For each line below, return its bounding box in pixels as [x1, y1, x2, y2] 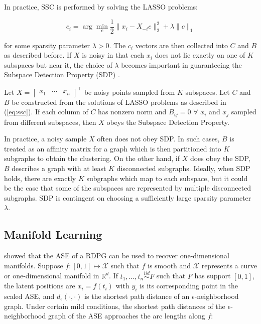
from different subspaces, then [4, 116, 96, 127]
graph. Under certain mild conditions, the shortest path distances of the [4, 300, 225, 311]
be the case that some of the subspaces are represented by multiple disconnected [4, 183, 251, 193]
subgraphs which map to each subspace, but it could [86, 173, 248, 183]
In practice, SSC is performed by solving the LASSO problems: [4, 2, 198, 12]
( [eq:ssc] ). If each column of [4, 106, 88, 117]
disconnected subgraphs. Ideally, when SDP [116, 163, 250, 173]
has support [194, 270, 231, 281]
